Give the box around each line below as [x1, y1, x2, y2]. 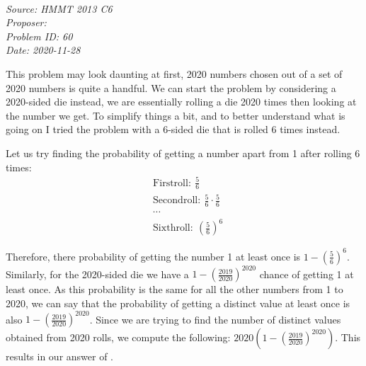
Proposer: [6, 15, 47, 30]
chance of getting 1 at [259, 266, 354, 281]
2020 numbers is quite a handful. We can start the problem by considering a [6, 80, 336, 95]
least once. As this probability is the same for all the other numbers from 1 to [6, 282, 343, 297]
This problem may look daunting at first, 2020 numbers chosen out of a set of [6, 66, 343, 81]
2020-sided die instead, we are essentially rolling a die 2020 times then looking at [6, 94, 357, 109]
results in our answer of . [6, 349, 114, 364]
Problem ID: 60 [6, 28, 73, 43]
